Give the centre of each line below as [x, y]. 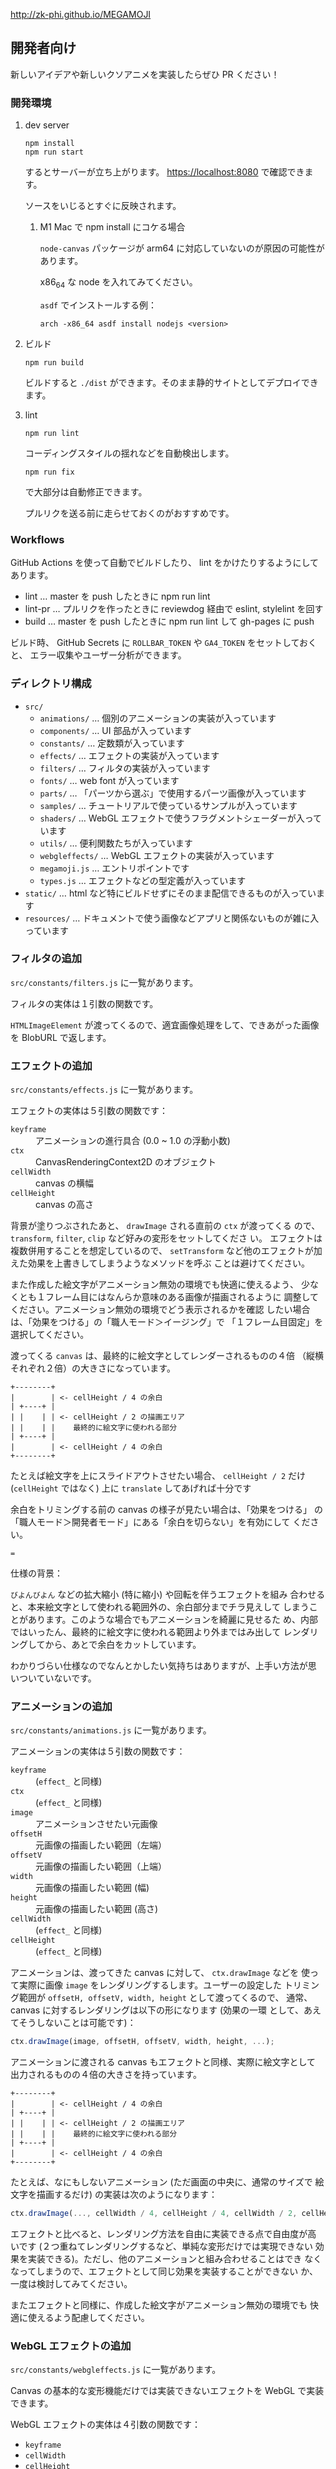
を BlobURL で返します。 [61, 1037]
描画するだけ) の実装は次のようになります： [127, 2195]
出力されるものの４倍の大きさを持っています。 [106, 2075]
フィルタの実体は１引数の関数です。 [84, 1003]
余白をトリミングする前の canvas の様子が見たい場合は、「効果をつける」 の [166, 1510]
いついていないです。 [53, 1678]
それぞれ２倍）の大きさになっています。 [93, 1368]
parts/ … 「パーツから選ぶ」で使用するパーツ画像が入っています [173, 793]
